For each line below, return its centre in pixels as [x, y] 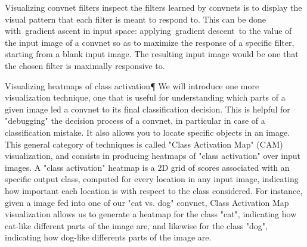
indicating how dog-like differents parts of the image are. [108, 237]
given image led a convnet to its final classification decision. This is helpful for [148, 109]
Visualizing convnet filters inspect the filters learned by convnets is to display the [153, 7]
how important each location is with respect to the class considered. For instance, [154, 190]
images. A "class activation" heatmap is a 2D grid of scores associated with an [147, 167]
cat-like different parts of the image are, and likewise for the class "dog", [136, 225]
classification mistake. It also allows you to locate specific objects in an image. [148, 132]
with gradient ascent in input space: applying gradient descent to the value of [148, 31]
